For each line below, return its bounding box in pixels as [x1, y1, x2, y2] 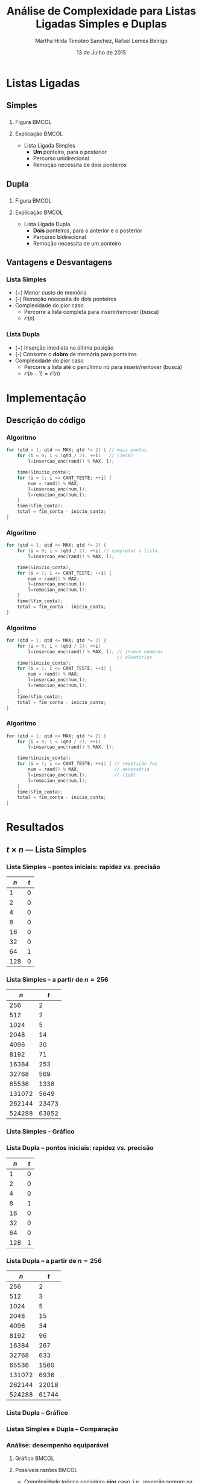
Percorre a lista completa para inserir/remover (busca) [24, 308, 159, 316]
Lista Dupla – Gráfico [6, 1408, 68, 1416]
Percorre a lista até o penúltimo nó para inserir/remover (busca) [24, 363, 183, 370]
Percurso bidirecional [33, 233, 86, 240]
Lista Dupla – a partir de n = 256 [6, 1256, 103, 1265]
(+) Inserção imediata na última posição [14, 344, 114, 351]
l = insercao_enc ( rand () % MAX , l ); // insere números [28, 648, 163, 654]
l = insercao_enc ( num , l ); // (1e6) [28, 772, 136, 778]
